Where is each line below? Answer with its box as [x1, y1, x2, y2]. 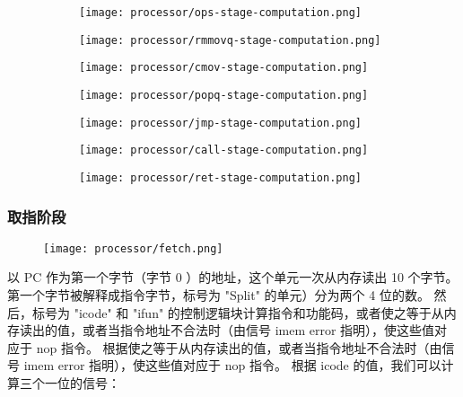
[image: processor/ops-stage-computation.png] [79, 6, 362, 19]
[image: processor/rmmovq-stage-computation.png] [79, 33, 381, 47]
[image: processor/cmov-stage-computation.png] [79, 61, 369, 75]
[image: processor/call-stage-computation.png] [79, 144, 369, 157]
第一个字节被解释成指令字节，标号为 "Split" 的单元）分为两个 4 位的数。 [7, 286, 430, 304]
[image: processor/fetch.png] [43, 242, 223, 255]
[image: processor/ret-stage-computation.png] [79, 171, 362, 184]
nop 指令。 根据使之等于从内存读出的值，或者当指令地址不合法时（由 [36, 338, 442, 357]
